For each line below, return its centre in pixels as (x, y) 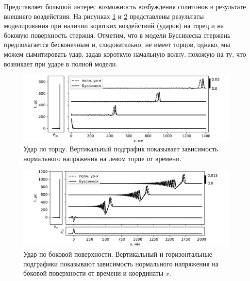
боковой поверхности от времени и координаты (93, 273)
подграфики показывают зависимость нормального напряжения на (121, 263)
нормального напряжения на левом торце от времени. (102, 158)
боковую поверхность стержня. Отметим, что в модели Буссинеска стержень (117, 35)
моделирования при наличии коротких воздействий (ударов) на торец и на (114, 25)
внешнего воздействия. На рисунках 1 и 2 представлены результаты (104, 16)
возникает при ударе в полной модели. (61, 63)
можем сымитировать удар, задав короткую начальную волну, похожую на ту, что (125, 54)
